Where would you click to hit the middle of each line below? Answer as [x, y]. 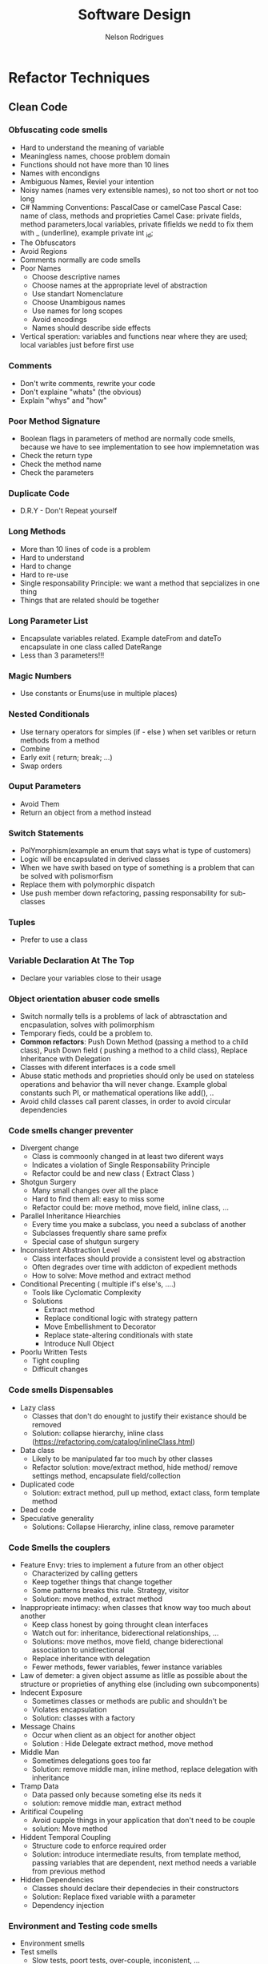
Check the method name [60, 464]
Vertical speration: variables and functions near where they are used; [134, 336]
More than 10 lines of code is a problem [85, 549]
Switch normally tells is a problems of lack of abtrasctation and [124, 1016]
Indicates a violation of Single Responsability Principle [121, 1165]
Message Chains [48, 1726]
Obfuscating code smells [58, 130]
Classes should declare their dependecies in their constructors [135, 1888]
